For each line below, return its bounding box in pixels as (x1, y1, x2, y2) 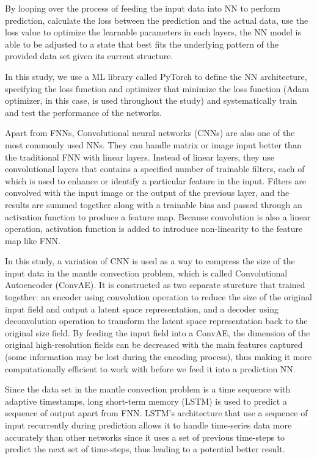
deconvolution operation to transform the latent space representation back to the (5, 314, 308, 327)
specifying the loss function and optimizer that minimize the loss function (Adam (5, 82, 309, 95)
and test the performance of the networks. (5, 106, 162, 118)
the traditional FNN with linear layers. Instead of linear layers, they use (5, 150, 274, 163)
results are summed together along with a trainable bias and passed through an (5, 198, 302, 211)
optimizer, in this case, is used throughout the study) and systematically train (5, 94, 297, 107)
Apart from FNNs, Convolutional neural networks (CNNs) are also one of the (5, 126, 295, 139)
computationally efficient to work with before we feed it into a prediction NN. (5, 362, 296, 375)
